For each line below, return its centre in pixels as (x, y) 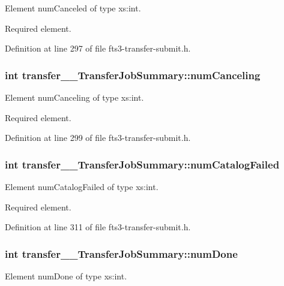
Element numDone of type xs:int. (66, 276)
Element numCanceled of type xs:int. (73, 8)
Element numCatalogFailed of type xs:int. (82, 186)
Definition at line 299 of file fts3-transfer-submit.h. (98, 138)
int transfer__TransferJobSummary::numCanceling (133, 75)
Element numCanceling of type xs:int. (74, 97)
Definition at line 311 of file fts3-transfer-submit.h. (98, 227)
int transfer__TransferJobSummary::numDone (121, 253)
